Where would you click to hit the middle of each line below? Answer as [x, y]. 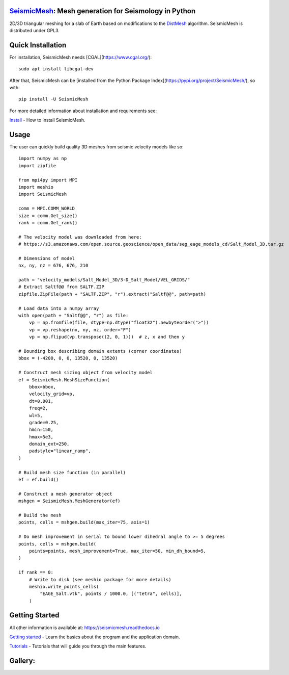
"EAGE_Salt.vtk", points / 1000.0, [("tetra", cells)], [111, 594]
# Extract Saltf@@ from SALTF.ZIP [61, 287]
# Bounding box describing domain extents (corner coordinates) [100, 351]
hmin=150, [41, 430]
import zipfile [37, 165]
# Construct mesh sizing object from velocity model [85, 373]
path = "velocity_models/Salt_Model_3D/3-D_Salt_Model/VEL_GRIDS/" [104, 280]
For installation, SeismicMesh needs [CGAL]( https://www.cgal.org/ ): [81, 57]
